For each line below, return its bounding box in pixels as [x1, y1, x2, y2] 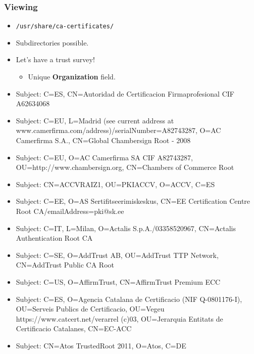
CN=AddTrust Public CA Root [16, 259, 114, 270]
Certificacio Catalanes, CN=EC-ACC [16, 323, 132, 334]
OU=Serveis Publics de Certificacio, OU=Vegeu [16, 303, 165, 314]
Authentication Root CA [16, 233, 93, 243]
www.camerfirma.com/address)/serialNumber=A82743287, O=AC [16, 125, 221, 136]
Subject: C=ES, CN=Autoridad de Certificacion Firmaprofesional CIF [16, 88, 234, 99]
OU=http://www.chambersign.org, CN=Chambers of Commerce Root [16, 162, 234, 172]
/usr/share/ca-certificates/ [16, 23, 114, 30]
